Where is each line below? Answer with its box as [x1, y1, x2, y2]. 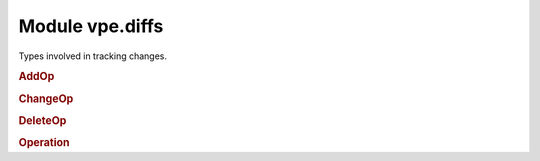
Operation [18, 136, 70, 150]
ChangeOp [18, 91, 74, 105]
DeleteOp [18, 113, 67, 127]
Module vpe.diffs [18, 15, 164, 37]
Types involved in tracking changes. [18, 50, 168, 62]
